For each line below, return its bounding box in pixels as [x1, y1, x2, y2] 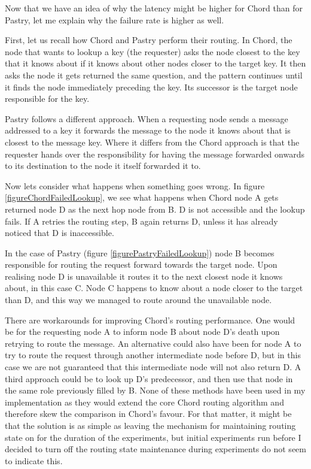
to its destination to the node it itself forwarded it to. [5, 159, 201, 172]
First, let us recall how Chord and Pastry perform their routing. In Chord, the [5, 34, 292, 46]
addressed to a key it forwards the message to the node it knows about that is [5, 124, 291, 137]
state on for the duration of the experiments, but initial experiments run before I [5, 431, 301, 443]
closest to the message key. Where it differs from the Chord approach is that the [5, 135, 300, 148]
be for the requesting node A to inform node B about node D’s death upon [5, 325, 280, 338]
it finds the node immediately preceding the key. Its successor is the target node [5, 80, 298, 93]
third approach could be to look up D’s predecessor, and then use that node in [5, 372, 293, 385]
